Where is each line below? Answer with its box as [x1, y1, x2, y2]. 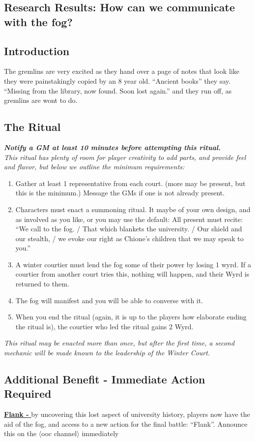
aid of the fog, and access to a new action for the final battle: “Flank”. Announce [4, 418, 248, 429]
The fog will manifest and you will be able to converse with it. [15, 295, 203, 305]
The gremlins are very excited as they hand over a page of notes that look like [4, 66, 240, 76]
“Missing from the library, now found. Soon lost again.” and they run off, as [4, 85, 232, 95]
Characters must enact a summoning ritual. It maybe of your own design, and [15, 204, 251, 214]
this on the [4, 428, 37, 439]
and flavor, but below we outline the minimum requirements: [4, 161, 185, 172]
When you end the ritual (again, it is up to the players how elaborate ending [15, 312, 247, 322]
